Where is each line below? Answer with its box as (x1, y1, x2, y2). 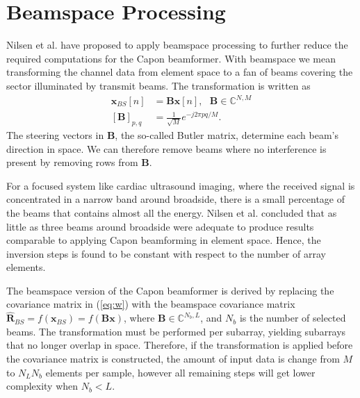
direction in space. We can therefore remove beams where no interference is (6, 141, 327, 156)
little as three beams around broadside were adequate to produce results (6, 219, 314, 233)
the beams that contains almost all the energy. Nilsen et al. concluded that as (6, 205, 337, 219)
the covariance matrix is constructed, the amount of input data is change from (6, 351, 340, 366)
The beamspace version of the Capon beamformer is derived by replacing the (6, 283, 334, 297)
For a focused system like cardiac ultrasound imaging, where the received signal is (6, 178, 355, 192)
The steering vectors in (6, 127, 104, 142)
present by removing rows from (6, 155, 138, 169)
